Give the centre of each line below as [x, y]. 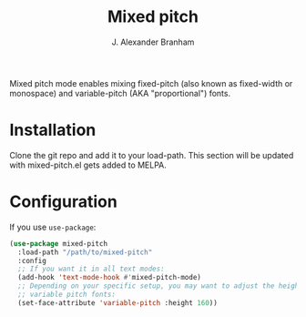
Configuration [64, 202]
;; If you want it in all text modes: [92, 269]
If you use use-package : [53, 227]
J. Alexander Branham [153, 42]
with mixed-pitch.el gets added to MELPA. [88, 165]
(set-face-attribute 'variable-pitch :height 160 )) [118, 302]
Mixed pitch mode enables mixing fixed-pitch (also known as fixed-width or [151, 83]
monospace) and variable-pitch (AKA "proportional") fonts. [120, 93]
